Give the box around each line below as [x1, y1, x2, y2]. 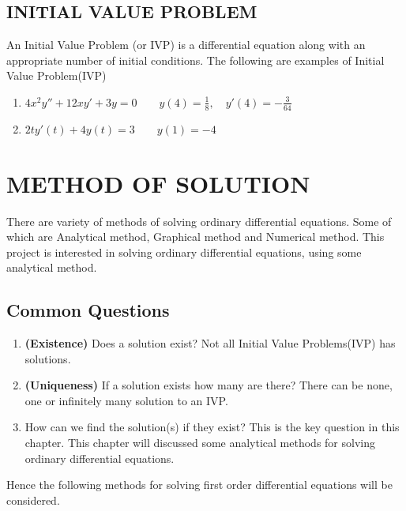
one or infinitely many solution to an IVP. [24, 392, 228, 408]
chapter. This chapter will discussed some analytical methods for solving [24, 434, 375, 451]
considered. [6, 491, 60, 508]
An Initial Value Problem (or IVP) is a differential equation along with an [6, 36, 366, 53]
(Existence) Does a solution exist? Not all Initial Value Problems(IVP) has [24, 335, 396, 351]
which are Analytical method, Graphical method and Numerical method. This [6, 228, 385, 245]
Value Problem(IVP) [6, 67, 107, 84]
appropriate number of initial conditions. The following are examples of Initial [6, 51, 385, 68]
